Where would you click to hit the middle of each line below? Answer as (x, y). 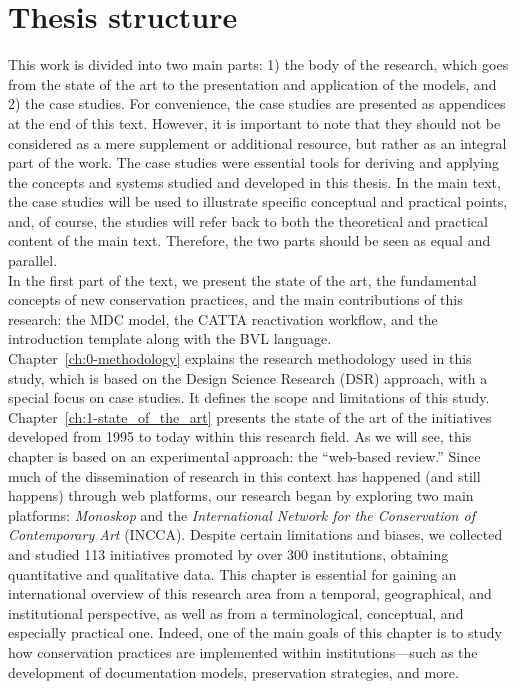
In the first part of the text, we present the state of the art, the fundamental (242, 279)
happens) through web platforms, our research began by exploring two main (241, 495)
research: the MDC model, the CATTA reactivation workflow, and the (223, 318)
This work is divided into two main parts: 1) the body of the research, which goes (258, 64)
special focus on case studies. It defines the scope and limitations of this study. (249, 397)
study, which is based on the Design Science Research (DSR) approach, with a (248, 377)
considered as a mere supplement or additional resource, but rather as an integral (257, 142)
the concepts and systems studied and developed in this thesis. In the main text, (254, 181)
